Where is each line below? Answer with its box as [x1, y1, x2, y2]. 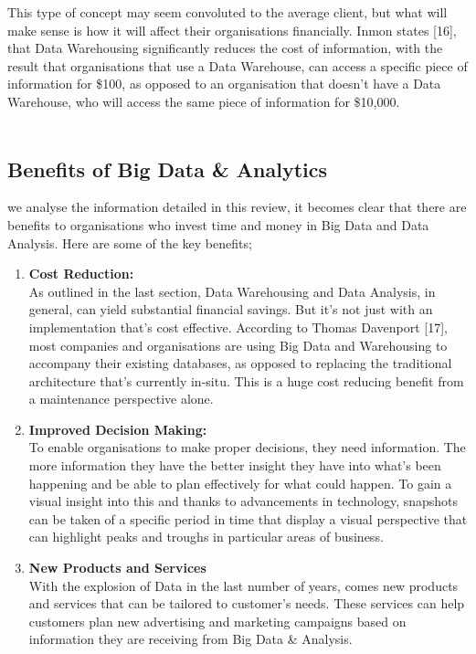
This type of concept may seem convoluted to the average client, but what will [7, 3, 448, 21]
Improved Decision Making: [28, 419, 207, 438]
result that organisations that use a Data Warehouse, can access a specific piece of [7, 56, 468, 75]
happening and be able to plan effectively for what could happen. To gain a [28, 473, 452, 492]
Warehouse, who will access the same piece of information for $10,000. [7, 91, 400, 111]
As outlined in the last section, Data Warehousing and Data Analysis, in [28, 281, 436, 301]
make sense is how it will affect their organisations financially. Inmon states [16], [7, 20, 457, 39]
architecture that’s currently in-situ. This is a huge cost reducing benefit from [28, 371, 464, 390]
